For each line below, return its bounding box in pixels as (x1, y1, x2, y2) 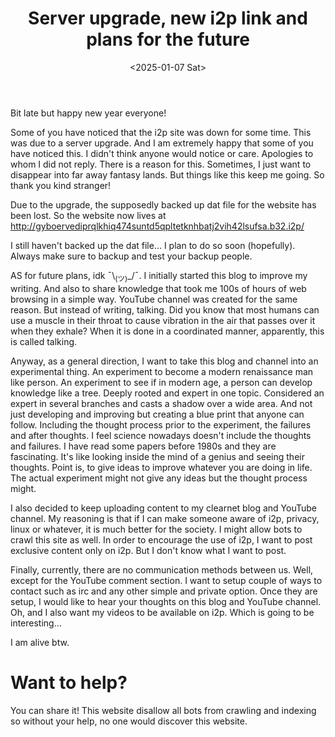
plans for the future (86, 28, 250, 51)
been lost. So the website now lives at (10, 209, 167, 221)
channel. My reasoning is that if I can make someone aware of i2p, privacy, (10, 512, 320, 524)
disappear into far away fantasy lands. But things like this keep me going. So (10, 168, 325, 181)
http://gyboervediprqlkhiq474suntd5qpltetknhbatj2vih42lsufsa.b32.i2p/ (10, 220, 305, 232)
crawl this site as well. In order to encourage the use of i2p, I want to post (10, 533, 313, 546)
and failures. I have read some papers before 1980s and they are (10, 440, 277, 452)
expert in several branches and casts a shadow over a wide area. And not (10, 397, 313, 409)
